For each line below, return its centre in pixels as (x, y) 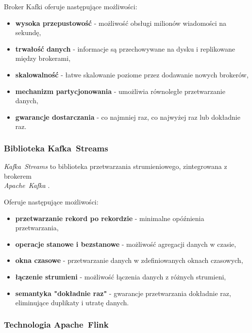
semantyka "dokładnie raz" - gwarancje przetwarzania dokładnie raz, (123, 293)
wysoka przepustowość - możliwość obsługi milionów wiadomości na (121, 23)
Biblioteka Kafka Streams (56, 148)
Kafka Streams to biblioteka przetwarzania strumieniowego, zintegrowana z (116, 166)
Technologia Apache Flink (56, 324)
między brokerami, (43, 58)
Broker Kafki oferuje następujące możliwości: (71, 6)
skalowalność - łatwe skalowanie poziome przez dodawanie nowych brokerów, (132, 74)
